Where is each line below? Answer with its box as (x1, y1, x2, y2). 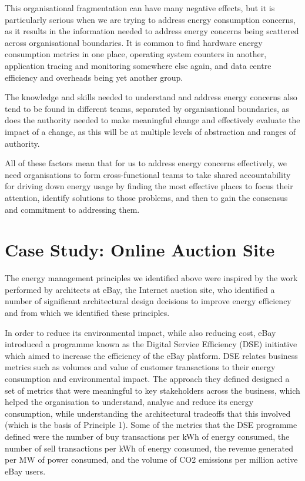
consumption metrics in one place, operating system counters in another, (5, 48, 267, 60)
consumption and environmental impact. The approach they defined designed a (5, 372, 290, 384)
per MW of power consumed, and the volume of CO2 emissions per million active (5, 453, 298, 466)
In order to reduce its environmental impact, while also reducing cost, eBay (5, 326, 276, 338)
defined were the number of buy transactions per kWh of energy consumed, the (5, 430, 290, 442)
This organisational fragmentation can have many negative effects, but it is (5, 2, 275, 14)
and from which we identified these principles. (5, 307, 170, 318)
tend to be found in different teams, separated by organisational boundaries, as (5, 102, 289, 114)
